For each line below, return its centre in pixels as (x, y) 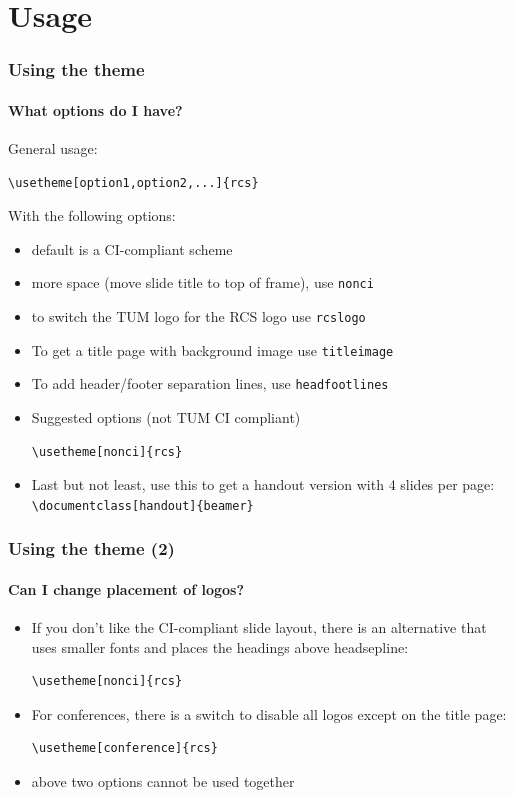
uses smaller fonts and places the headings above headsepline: (220, 646)
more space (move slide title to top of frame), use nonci (202, 282)
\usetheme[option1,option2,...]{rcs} (133, 182)
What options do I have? (95, 109)
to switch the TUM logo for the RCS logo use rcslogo (198, 316)
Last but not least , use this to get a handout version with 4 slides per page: (263, 484)
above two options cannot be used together (163, 781)
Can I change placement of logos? (126, 588)
